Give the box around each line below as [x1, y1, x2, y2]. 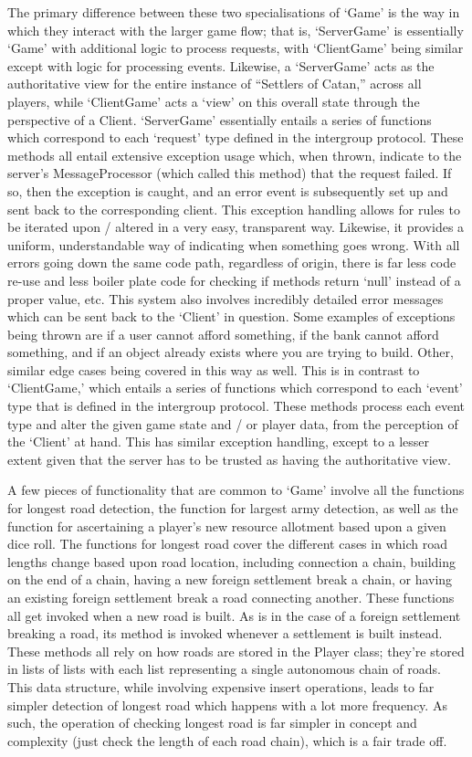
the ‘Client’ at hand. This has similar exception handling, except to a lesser [7, 432, 430, 451]
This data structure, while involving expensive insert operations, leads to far [7, 677, 435, 696]
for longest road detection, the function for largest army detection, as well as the [7, 499, 458, 518]
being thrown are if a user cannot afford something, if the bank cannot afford [7, 324, 439, 343]
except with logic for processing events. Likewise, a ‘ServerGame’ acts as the [7, 56, 435, 75]
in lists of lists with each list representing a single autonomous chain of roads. [7, 659, 441, 678]
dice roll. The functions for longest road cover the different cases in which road [7, 534, 447, 553]
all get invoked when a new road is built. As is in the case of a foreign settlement [7, 605, 461, 625]
